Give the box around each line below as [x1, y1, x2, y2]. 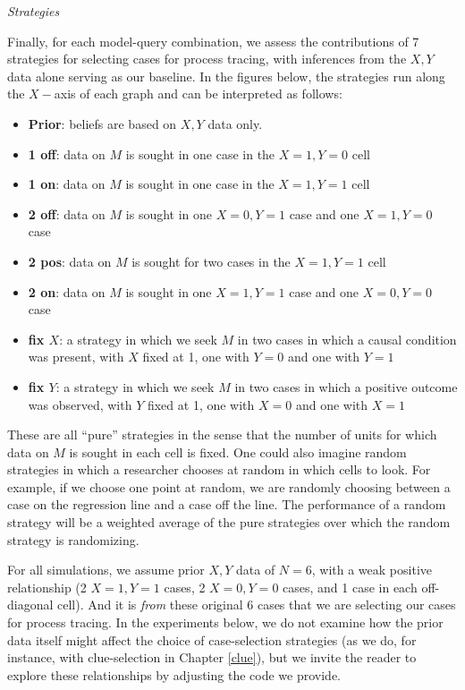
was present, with [28, 347, 124, 366]
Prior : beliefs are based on [28, 114, 177, 132]
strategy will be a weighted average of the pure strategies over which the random [7, 513, 451, 532]
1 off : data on [28, 144, 106, 163]
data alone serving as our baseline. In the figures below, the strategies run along [7, 66, 445, 85]
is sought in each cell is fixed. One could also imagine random [69, 442, 407, 461]
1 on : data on [28, 175, 106, 193]
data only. [207, 114, 263, 132]
